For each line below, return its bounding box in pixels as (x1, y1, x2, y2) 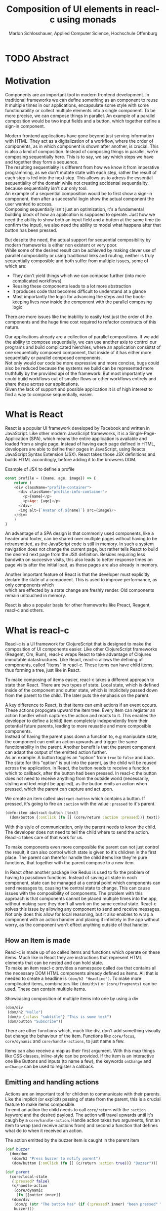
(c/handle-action (11, 1183, 48, 1188)
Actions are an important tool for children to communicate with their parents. (5, 1091, 161, 1097)
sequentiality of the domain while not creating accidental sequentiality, (5, 180, 149, 186)
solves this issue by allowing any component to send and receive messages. (5, 906, 161, 912)
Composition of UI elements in (6, 3, 133, 15)
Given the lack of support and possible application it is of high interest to (5, 386, 153, 392)
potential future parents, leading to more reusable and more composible (5, 723, 152, 729)
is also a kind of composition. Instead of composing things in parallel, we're (5, 148, 159, 154)
